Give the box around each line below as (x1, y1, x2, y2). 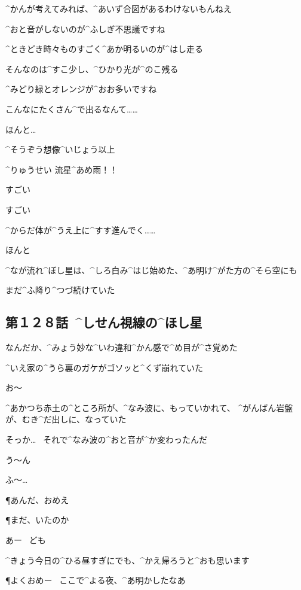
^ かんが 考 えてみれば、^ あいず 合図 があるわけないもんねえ (5, 2, 232, 14)
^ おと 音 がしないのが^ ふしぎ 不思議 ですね (5, 22, 165, 35)
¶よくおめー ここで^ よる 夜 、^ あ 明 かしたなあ (5, 574, 186, 586)
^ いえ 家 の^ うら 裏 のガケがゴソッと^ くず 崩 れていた (5, 361, 203, 373)
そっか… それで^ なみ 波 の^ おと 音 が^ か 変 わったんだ (5, 433, 207, 446)
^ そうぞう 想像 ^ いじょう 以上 (5, 143, 115, 156)
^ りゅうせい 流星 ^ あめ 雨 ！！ (5, 163, 118, 175)
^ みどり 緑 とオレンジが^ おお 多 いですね (5, 83, 157, 95)
